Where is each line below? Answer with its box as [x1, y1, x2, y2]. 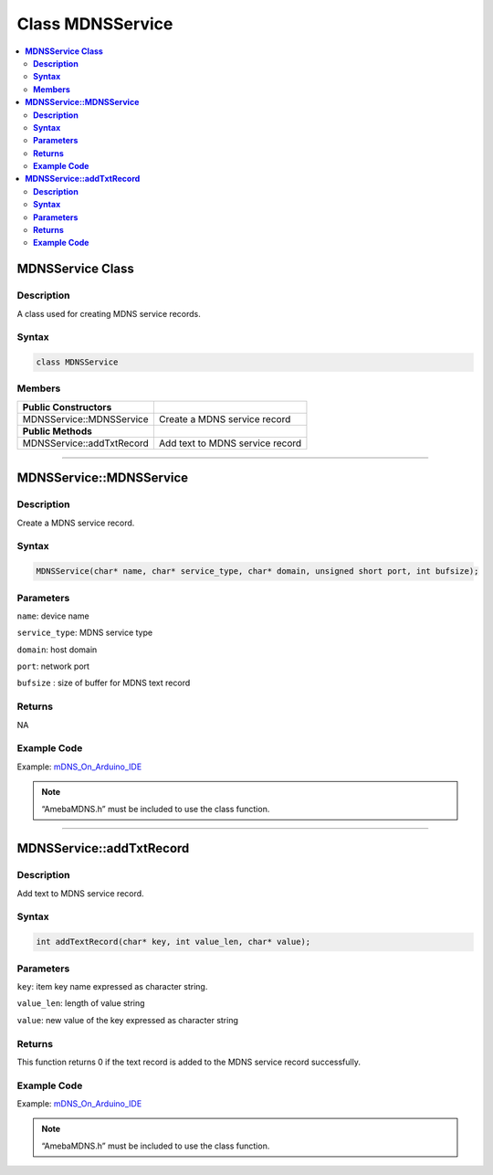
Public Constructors [22, 400, 112, 413]
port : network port [16, 661, 90, 672]
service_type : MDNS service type [16, 627, 153, 639]
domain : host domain [16, 644, 98, 655]
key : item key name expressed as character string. [16, 980, 208, 991]
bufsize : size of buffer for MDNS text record [16, 677, 191, 689]
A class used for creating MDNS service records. [16, 308, 201, 319]
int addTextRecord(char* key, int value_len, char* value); [36, 937, 311, 947]
